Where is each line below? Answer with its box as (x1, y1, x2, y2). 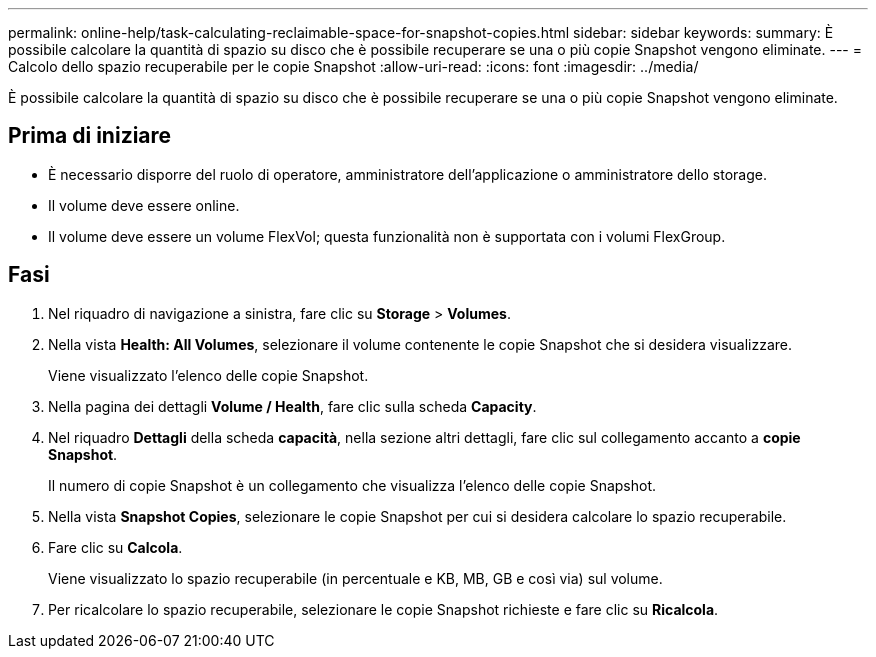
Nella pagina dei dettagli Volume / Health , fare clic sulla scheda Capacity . (48, 397, 537, 415)
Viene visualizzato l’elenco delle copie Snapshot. (48, 366, 369, 384)
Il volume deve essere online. (48, 196, 240, 214)
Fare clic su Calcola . (48, 538, 183, 556)
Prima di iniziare (8, 123, 172, 149)
